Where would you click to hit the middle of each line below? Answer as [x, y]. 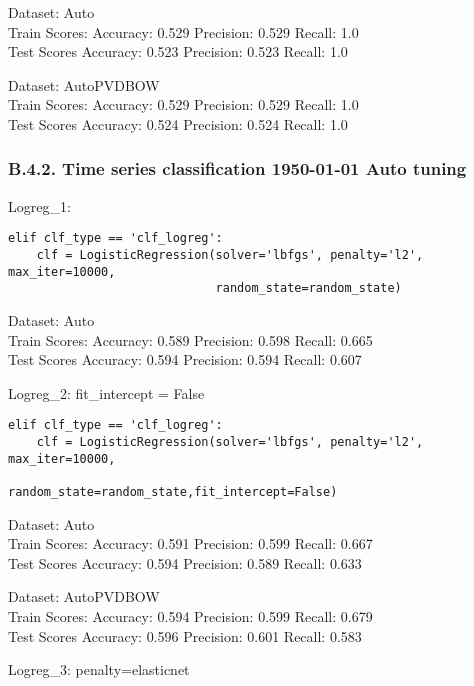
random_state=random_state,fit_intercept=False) [173, 492]
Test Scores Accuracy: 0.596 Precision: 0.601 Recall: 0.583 [185, 635]
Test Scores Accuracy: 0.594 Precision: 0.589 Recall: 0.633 [185, 562]
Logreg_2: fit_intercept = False [106, 392]
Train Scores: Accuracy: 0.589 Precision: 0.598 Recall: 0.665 [190, 339]
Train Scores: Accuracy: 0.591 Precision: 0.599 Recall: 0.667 [190, 543]
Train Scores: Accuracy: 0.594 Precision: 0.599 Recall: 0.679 [190, 616]
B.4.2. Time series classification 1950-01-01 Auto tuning [237, 168]
